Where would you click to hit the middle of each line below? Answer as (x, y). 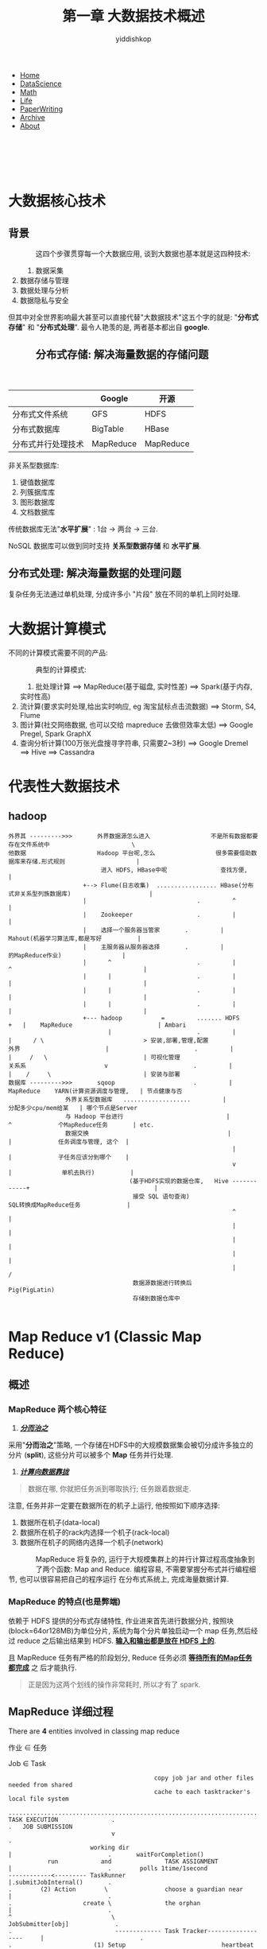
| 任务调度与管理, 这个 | (69, 1142)
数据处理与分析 (44, 290)
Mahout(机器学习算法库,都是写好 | (75, 938)
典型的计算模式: (61, 670)
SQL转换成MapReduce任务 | (70, 1205)
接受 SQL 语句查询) (161, 1196)
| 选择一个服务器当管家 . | (153, 930)
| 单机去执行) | (71, 1173)
